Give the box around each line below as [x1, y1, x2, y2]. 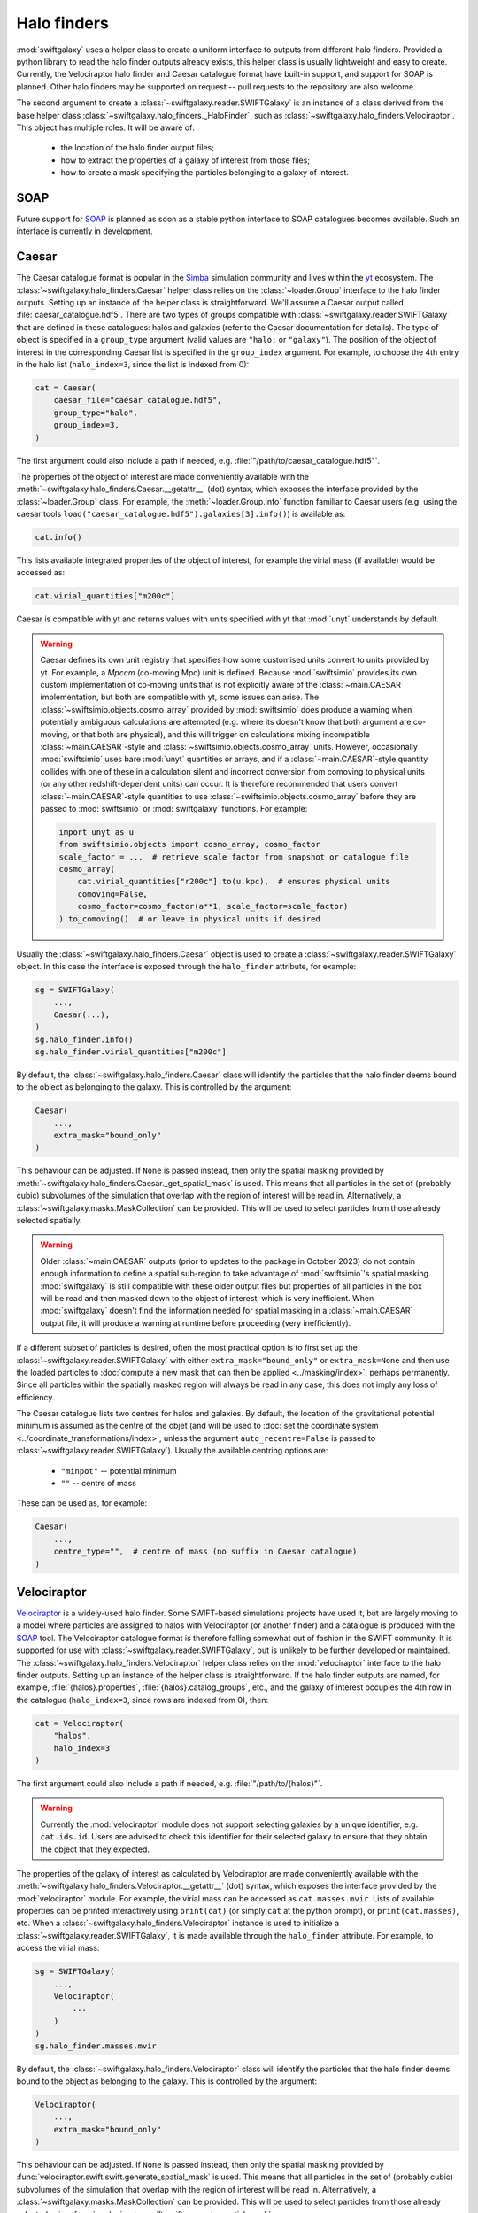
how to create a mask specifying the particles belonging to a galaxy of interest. [60, 167, 350, 178]
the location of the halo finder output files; [60, 143, 214, 153]
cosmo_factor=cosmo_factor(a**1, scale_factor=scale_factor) [77, 901, 349, 912]
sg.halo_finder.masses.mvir [35, 2040, 157, 2051]
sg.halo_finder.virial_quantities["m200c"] [35, 1046, 227, 1057]
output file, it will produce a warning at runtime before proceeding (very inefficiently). [40, 1317, 351, 1328]
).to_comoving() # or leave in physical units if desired [58, 914, 320, 924]
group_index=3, [53, 420, 119, 430]
